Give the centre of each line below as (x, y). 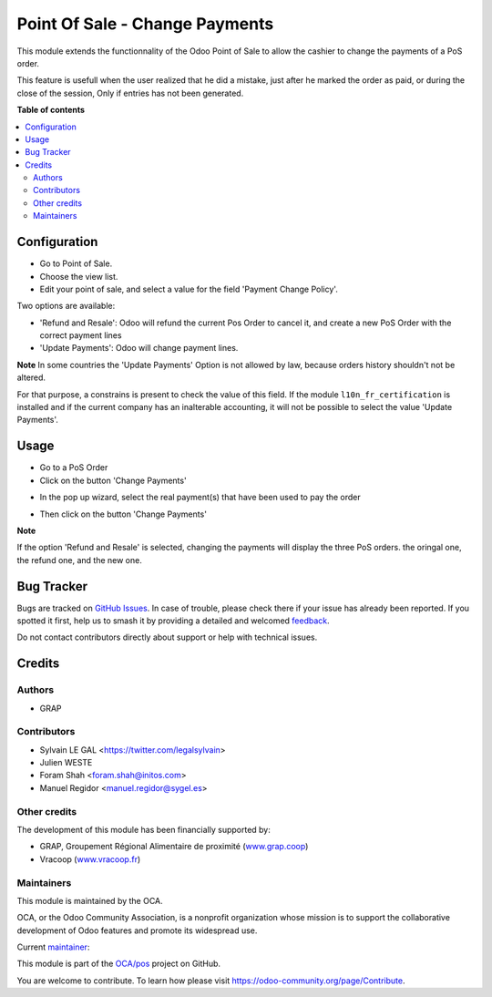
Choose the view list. (79, 276)
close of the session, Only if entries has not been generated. (130, 93)
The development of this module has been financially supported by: (143, 829)
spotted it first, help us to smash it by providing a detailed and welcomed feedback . (173, 621)
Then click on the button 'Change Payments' (123, 514)
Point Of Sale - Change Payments (145, 24)
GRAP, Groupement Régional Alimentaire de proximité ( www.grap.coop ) (174, 847)
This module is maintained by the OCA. (90, 900)
